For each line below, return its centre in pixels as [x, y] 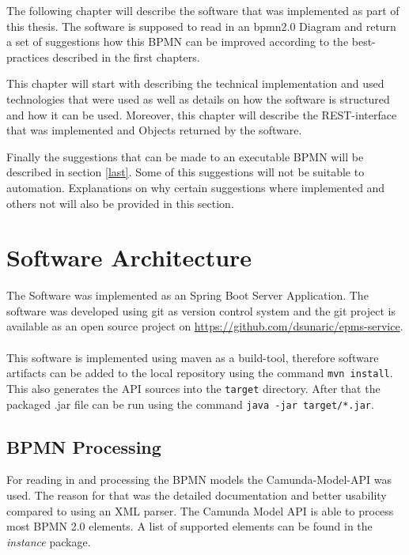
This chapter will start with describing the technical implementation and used [195, 83]
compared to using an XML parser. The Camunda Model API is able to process [200, 510]
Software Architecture [129, 257]
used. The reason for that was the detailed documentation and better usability [197, 495]
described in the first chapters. [126, 57]
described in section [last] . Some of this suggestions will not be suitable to [186, 172]
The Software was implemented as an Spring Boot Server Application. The [187, 295]
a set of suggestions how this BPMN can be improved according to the [178, 42]
